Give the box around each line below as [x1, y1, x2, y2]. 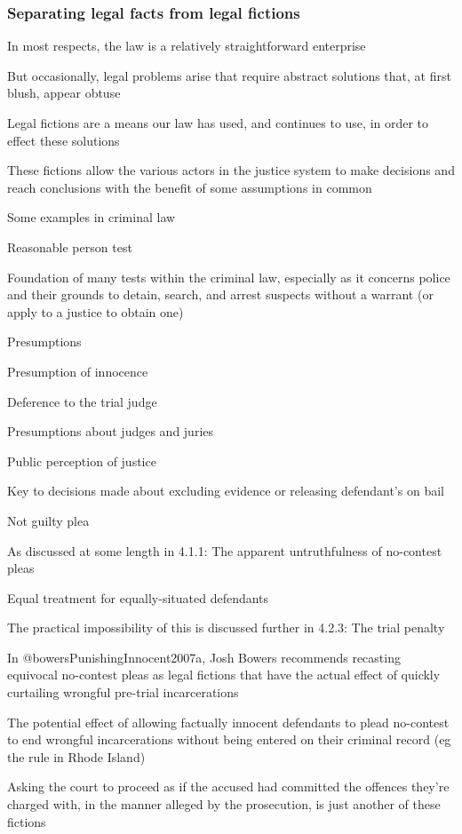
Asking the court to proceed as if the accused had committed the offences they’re [7, 777, 450, 796]
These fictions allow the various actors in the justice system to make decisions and [7, 161, 455, 179]
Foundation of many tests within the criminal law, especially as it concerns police [7, 267, 450, 286]
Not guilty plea [7, 511, 90, 529]
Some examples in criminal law [7, 208, 176, 226]
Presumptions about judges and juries [7, 422, 214, 441]
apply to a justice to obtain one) [7, 302, 184, 321]
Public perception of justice [7, 451, 156, 470]
